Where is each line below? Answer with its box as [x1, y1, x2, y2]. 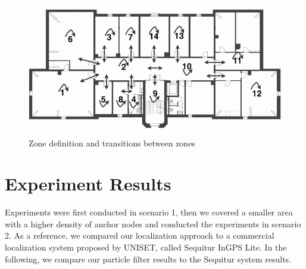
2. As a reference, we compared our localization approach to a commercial [5, 229, 274, 242]
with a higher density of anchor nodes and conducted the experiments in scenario [5, 217, 301, 230]
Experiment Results [5, 171, 171, 196]
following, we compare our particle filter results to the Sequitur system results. [5, 252, 291, 265]
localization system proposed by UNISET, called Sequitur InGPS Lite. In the [5, 241, 287, 254]
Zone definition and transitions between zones [29, 136, 195, 149]
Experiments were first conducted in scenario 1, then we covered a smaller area [5, 206, 293, 218]
